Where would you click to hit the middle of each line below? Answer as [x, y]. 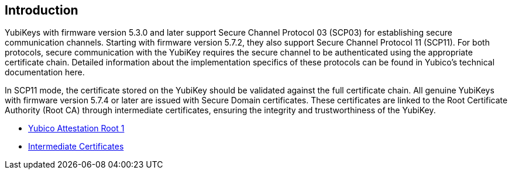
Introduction [42, 10]
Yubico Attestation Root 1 [76, 128]
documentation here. [45, 72]
